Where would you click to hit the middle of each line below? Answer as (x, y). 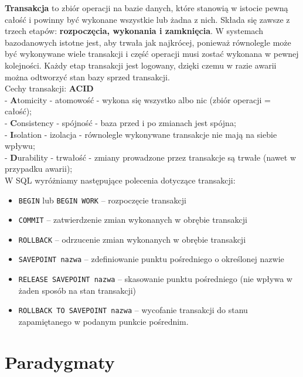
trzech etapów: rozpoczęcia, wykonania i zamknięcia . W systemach (134, 31)
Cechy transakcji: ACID (49, 88)
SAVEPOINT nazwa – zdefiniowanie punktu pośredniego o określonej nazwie (151, 259)
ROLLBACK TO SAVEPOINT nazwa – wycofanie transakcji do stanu (133, 310)
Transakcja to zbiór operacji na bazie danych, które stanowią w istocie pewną (147, 8)
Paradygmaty (60, 361)
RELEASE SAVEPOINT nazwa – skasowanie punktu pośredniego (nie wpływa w (155, 279)
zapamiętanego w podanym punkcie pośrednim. (103, 322)
